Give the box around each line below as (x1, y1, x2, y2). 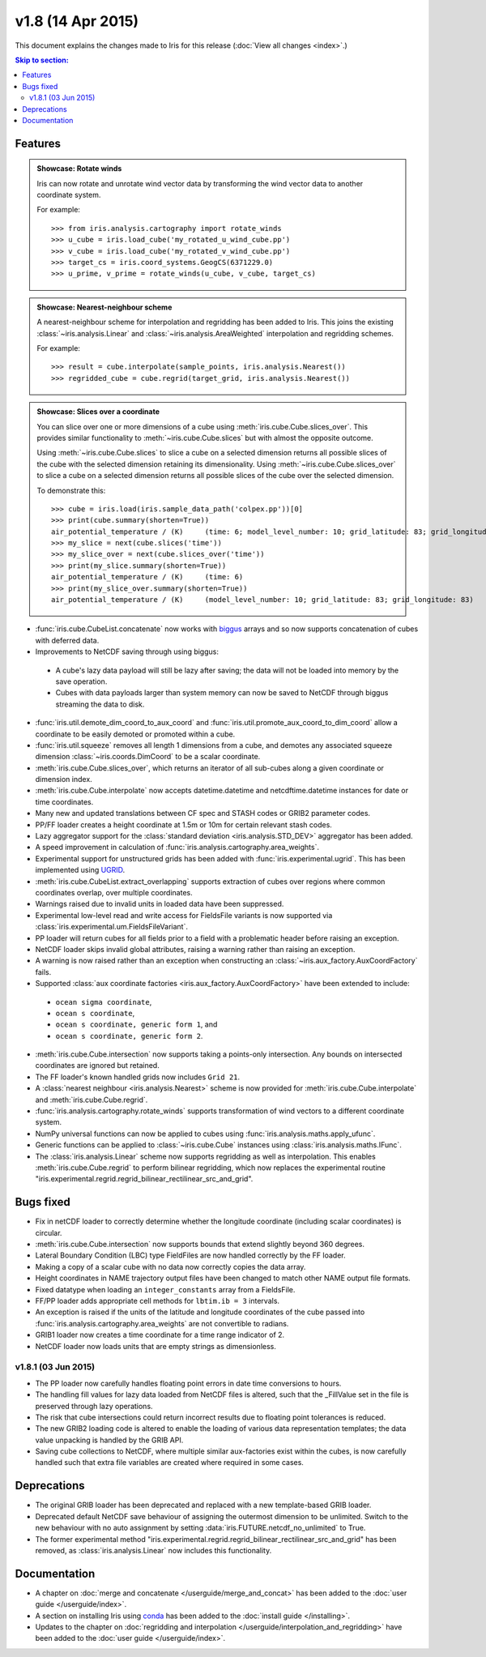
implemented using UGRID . (35, 865, 126, 875)
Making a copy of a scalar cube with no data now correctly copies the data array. (35, 1262, 306, 1271)
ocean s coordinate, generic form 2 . (55, 1031, 203, 1040)
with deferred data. (35, 635, 100, 645)
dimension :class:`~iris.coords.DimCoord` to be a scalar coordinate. (35, 752, 261, 762)
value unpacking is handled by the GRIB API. (35, 1435, 184, 1445)
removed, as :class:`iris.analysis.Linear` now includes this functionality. (35, 1545, 272, 1555)
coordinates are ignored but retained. (35, 1061, 160, 1070)
